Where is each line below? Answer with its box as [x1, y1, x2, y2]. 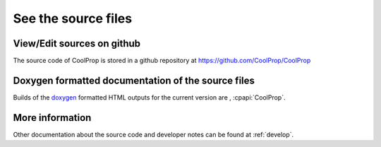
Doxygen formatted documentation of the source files [13, 74, 255, 86]
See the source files [13, 11, 133, 26]
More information [13, 112, 92, 124]
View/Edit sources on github [13, 37, 141, 49]
